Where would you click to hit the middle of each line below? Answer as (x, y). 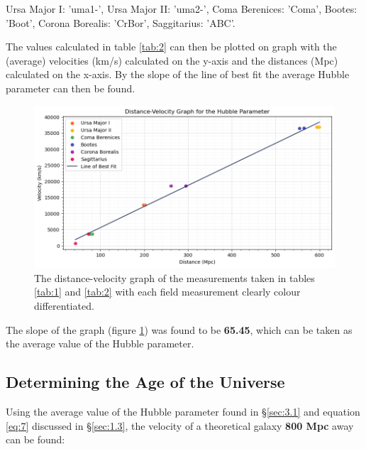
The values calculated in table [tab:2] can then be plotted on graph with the (171, 47)
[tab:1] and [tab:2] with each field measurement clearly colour (167, 292)
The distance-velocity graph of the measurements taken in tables (174, 277)
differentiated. (64, 305)
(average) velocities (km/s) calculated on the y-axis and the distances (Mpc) (172, 60)
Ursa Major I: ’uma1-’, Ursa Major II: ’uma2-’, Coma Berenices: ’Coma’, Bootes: (182, 9)
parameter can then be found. (71, 88)
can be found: (35, 439)
